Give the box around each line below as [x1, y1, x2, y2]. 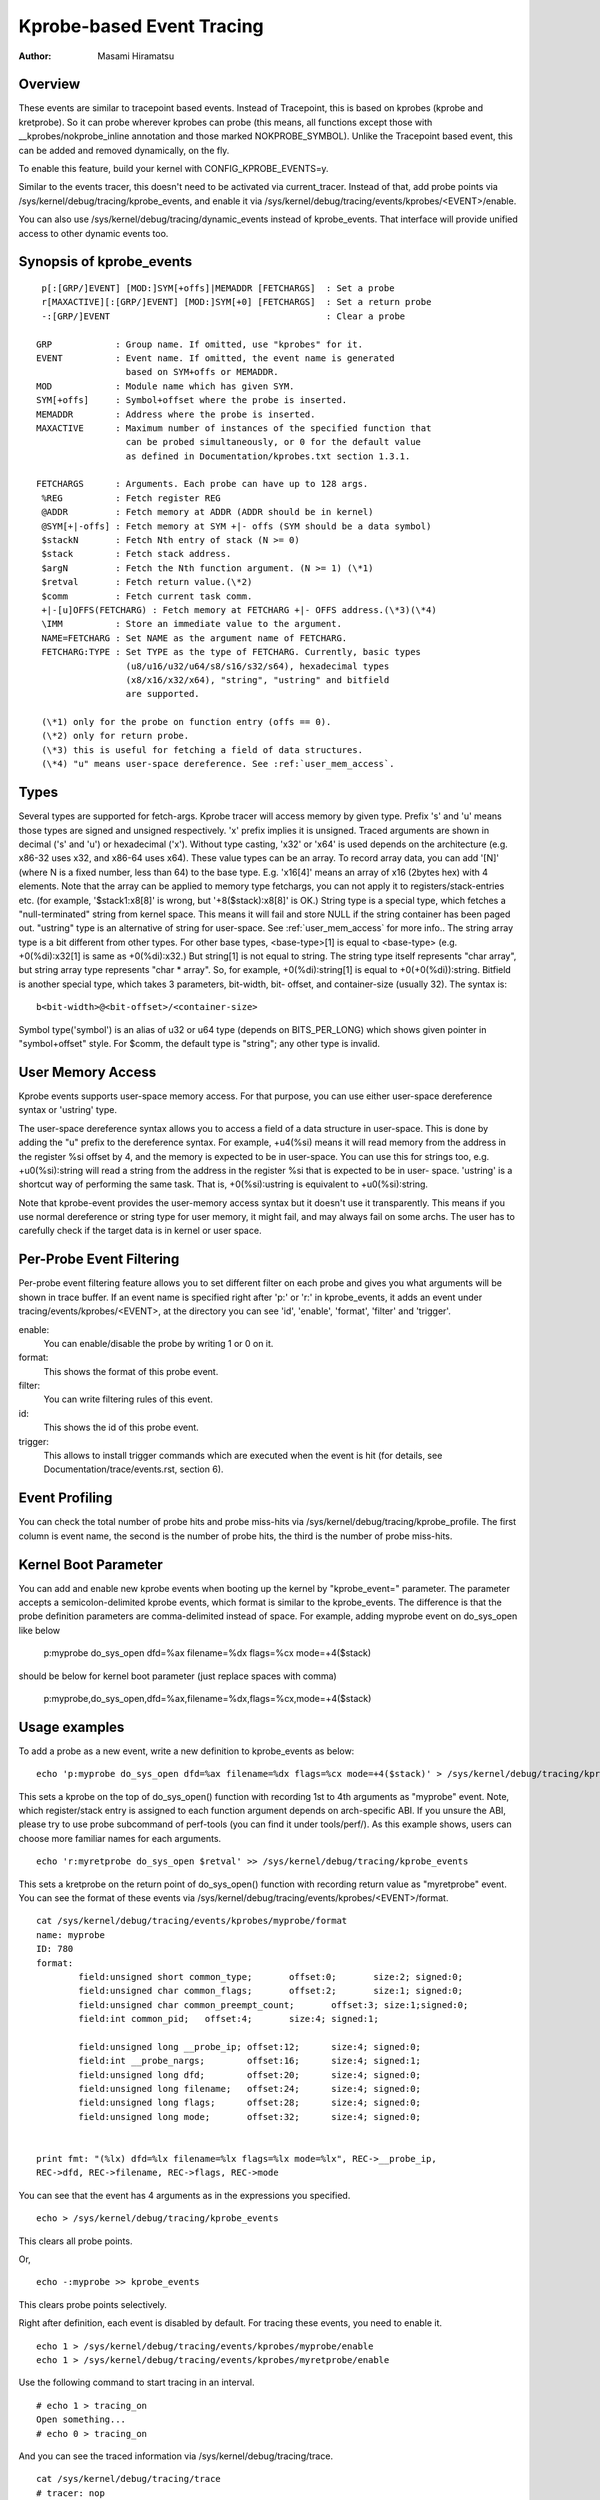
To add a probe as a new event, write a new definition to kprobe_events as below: [18, 1745, 355, 1757]
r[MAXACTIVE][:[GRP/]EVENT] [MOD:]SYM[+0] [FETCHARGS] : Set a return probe [41, 296, 432, 308]
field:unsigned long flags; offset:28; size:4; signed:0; [78, 2097, 422, 2109]
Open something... [36, 2414, 127, 2425]
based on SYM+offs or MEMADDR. [125, 366, 279, 378]
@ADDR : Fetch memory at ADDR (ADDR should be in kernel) [41, 506, 374, 518]
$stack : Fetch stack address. [41, 548, 232, 560]
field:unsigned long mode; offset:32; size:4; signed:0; [78, 2111, 422, 2122]
